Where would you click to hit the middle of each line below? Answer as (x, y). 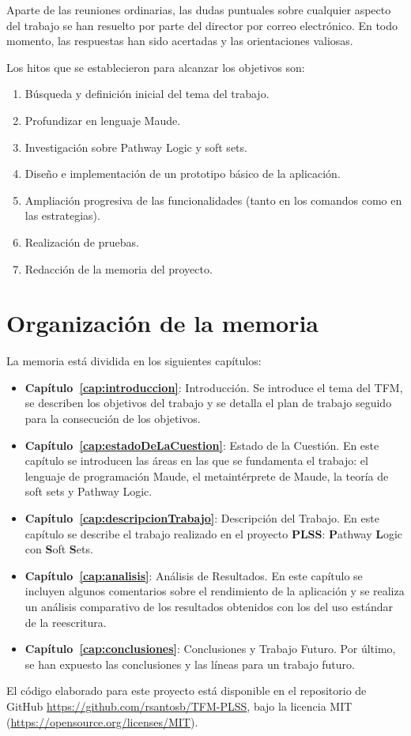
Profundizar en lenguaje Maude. (103, 120)
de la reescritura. (66, 622)
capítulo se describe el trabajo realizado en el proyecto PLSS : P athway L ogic (214, 533)
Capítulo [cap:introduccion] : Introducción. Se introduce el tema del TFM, (214, 387)
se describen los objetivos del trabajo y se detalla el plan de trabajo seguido (208, 403)
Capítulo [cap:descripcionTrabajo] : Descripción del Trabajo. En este (202, 518)
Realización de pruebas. (82, 242)
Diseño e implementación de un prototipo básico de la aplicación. (183, 174)
